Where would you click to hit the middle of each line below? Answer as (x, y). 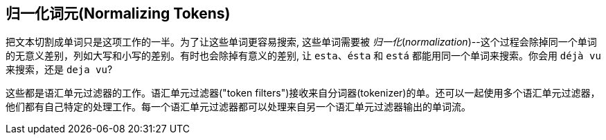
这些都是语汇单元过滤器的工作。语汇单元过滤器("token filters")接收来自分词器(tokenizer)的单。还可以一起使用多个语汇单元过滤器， (303, 93)
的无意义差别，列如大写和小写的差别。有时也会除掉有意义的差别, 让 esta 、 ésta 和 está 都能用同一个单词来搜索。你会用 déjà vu (303, 56)
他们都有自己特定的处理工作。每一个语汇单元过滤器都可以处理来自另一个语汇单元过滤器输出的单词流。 (238, 107)
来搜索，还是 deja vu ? (59, 70)
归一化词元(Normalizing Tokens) (118, 13)
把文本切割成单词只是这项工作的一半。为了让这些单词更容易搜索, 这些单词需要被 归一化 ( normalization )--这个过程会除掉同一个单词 (301, 42)
